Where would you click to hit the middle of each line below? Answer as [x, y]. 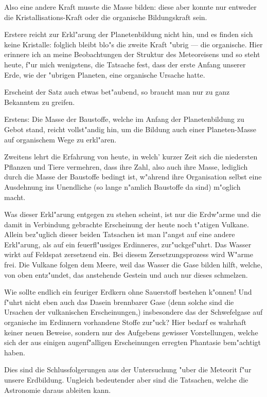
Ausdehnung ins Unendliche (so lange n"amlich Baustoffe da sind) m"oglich [122, 186]
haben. [15, 352]
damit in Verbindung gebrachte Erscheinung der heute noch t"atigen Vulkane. [127, 224]
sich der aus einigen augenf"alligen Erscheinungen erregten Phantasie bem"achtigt [132, 342]
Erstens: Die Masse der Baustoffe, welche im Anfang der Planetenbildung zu [124, 119]
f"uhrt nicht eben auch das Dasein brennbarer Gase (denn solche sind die [119, 302]
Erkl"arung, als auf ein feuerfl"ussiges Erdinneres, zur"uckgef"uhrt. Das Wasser [128, 244]
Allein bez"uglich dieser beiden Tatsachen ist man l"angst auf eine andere [120, 234]
